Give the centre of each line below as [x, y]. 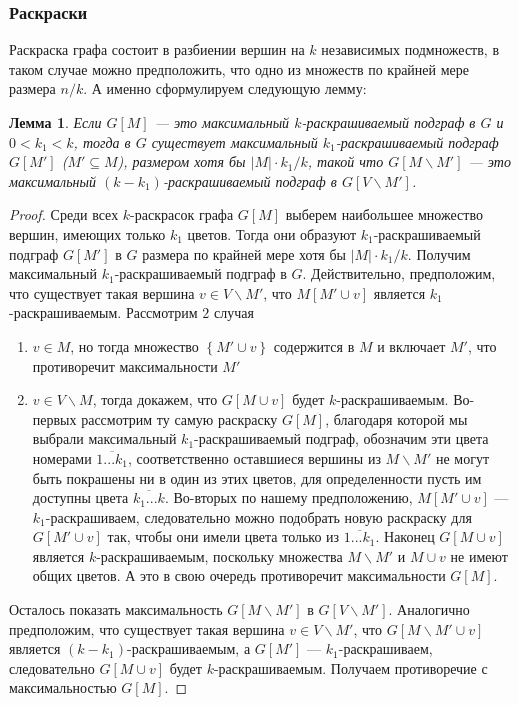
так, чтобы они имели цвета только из [223, 536]
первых [54, 418]
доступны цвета [80, 497]
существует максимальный [234, 141]
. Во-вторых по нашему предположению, [288, 497]
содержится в [314, 345]
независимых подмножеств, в [410, 49]
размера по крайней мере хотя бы [244, 253]
